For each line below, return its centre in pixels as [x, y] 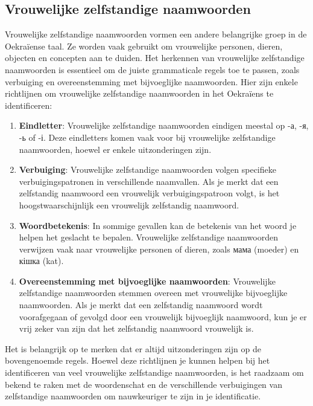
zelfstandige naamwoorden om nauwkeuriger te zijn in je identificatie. [133, 396]
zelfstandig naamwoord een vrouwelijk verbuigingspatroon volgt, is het [149, 193]
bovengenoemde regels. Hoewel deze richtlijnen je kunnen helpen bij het [138, 360]
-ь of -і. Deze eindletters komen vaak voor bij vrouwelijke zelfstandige [147, 137]
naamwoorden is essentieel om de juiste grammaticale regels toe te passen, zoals [152, 69]
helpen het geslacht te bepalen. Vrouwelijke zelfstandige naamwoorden [148, 237]
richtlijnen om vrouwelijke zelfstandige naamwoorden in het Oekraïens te [139, 93]
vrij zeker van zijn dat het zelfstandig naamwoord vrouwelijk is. [136, 328]
